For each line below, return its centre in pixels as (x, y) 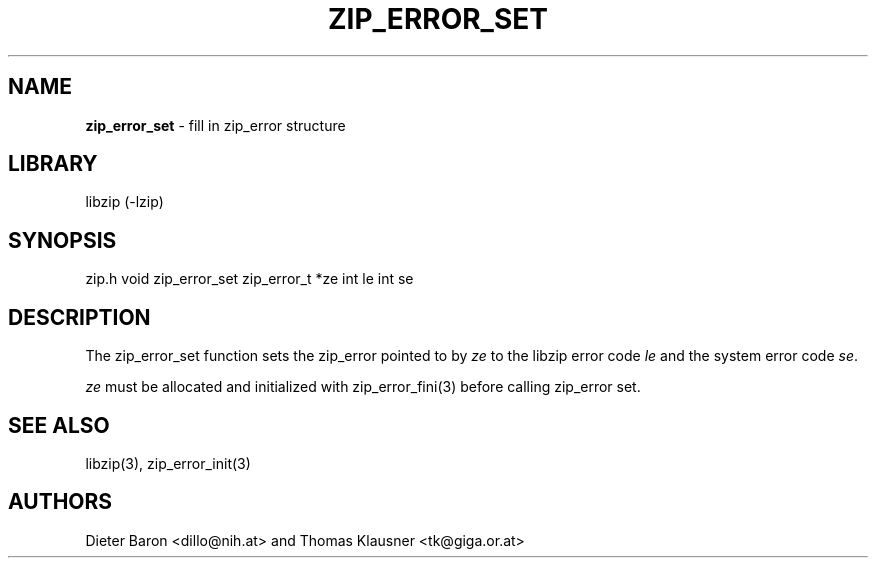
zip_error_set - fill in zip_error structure (215, 125)
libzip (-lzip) (124, 202)
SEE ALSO (59, 425)
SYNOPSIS (62, 240)
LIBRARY (53, 164)
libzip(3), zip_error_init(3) (168, 463)
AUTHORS (60, 502)
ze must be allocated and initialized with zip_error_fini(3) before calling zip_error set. (363, 387)
